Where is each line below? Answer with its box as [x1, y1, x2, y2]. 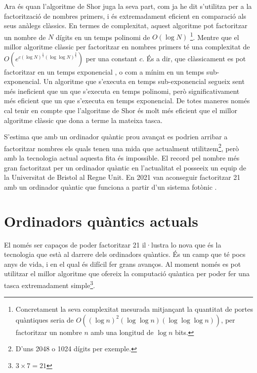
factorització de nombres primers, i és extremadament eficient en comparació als [4, 10, 247, 21]
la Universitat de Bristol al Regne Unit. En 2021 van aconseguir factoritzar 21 [4, 172, 241, 182]
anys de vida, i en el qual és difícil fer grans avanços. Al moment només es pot [4, 258, 241, 269]
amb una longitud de [90, 327, 154, 337]
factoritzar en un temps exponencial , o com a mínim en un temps [4, 66, 205, 77]
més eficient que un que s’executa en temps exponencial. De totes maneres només [4, 95, 250, 106]
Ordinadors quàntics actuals [4, 210, 198, 231]
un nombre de [4, 32, 46, 42]
